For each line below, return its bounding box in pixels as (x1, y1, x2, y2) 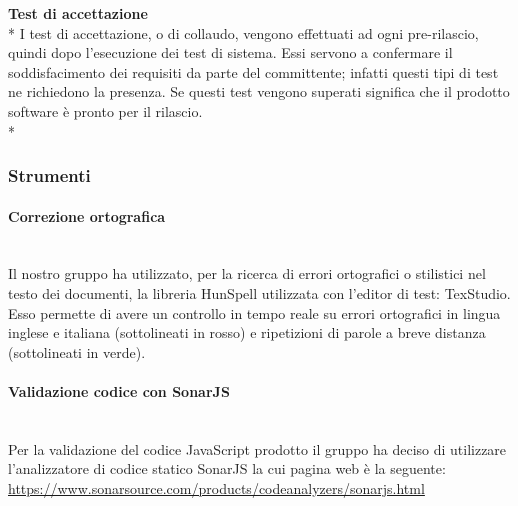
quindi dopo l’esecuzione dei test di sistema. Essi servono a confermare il (8, 42, 453, 63)
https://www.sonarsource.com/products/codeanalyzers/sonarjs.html (8, 477, 425, 498)
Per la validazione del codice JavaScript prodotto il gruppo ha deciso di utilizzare (8, 438, 507, 459)
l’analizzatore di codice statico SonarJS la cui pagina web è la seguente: (8, 458, 446, 479)
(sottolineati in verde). (8, 341, 146, 362)
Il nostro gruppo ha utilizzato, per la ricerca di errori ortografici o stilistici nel (8, 263, 486, 284)
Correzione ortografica (8, 205, 166, 226)
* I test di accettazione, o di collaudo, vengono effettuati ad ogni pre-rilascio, (8, 22, 479, 43)
